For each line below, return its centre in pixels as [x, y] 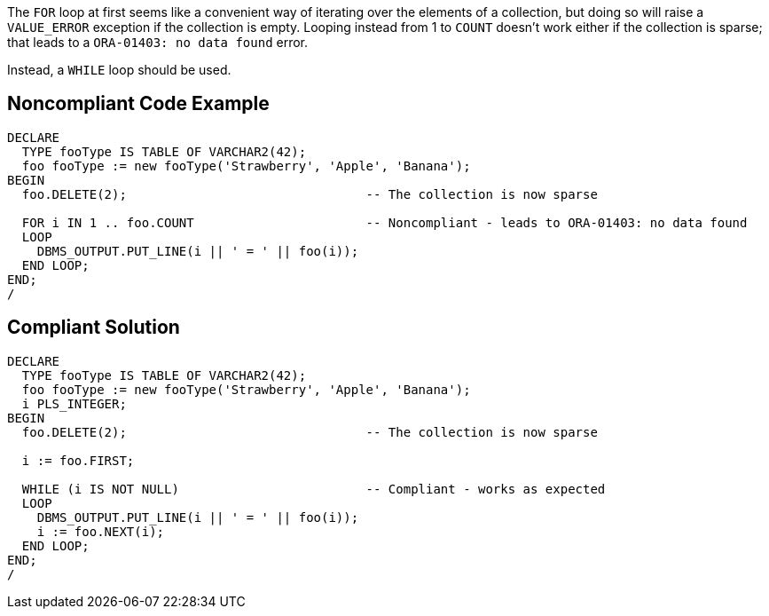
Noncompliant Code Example [138, 104]
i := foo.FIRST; [78, 460]
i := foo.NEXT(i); [101, 531]
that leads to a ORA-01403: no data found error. [158, 42]
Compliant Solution [94, 328]
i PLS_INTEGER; [74, 403]
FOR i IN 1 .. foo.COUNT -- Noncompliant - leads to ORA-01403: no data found [384, 222]
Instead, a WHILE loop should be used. [119, 70]
